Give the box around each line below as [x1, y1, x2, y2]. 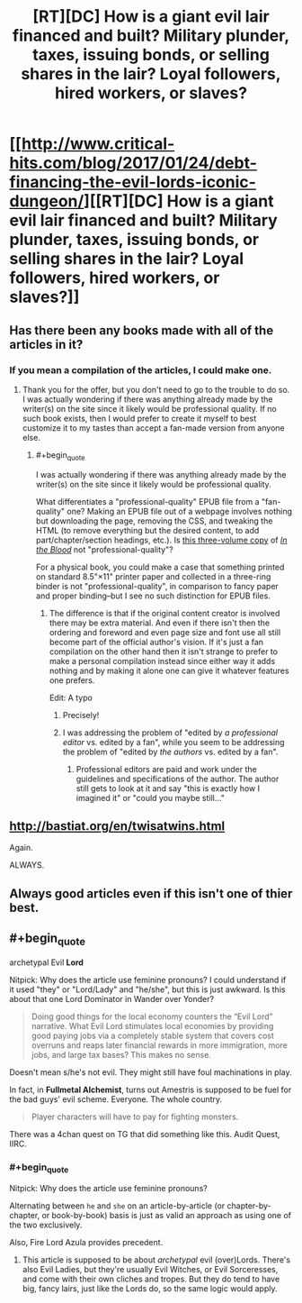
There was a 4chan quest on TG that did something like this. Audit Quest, [9, 1128, 280, 1139]
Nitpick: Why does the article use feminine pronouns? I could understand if [9, 974, 287, 985]
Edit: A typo [49, 692, 93, 703]
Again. [9, 843, 33, 853]
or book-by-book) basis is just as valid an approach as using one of [41, 1210, 292, 1221]
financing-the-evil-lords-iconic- [9, 172, 256, 193]
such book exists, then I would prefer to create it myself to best [22, 413, 257, 424]
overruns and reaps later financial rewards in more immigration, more [31, 1039, 288, 1051]
